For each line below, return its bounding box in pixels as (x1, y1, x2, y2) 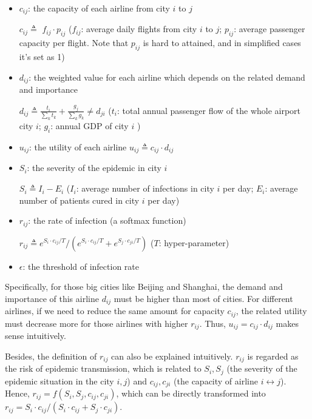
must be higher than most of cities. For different (114, 292, 293, 304)
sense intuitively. (5, 329, 66, 342)
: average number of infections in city (76, 182, 214, 195)
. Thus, (199, 317, 226, 329)
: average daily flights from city (81, 22, 197, 35)
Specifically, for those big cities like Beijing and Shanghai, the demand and (5, 280, 283, 293)
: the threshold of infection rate (22, 260, 139, 272)
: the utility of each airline (29, 141, 127, 153)
